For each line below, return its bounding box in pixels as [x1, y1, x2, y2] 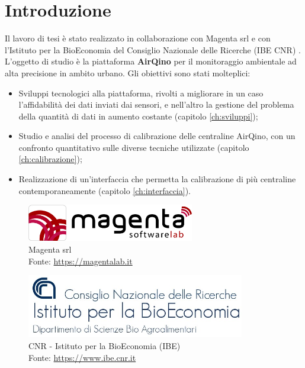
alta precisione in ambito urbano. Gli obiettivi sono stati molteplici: [5, 66, 251, 79]
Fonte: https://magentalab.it [28, 254, 133, 267]
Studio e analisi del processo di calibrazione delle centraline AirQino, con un [18, 130, 296, 142]
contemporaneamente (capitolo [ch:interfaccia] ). [18, 184, 191, 196]
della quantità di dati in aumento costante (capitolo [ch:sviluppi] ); [18, 109, 258, 122]
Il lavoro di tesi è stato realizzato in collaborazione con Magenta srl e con [5, 32, 271, 44]
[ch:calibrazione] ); [18, 153, 82, 165]
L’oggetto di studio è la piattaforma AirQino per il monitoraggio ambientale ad [5, 55, 297, 67]
